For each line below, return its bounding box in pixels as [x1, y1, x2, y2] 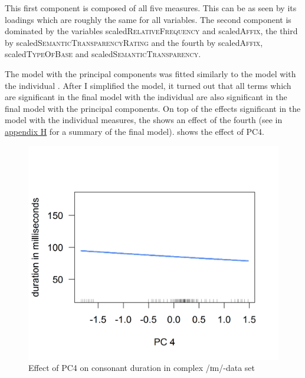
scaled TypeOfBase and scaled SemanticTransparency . [5, 48, 201, 60]
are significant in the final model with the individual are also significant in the [5, 91, 287, 103]
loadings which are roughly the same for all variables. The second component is [5, 13, 291, 25]
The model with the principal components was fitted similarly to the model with [5, 67, 296, 79]
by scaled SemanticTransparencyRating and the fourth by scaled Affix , [5, 36, 263, 48]
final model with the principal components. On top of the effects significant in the [5, 102, 301, 114]
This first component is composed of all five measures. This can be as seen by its [5, 2, 297, 14]
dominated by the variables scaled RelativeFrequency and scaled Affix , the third [5, 25, 298, 37]
